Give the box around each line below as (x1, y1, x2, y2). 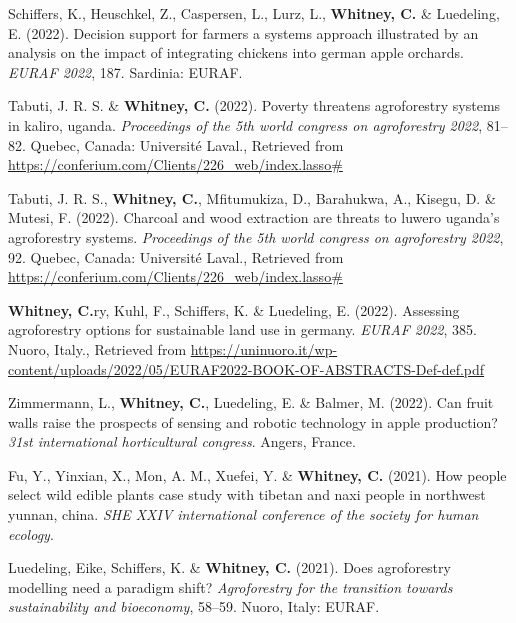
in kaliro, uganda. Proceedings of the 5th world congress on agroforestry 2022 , (8, 114, 483, 135)
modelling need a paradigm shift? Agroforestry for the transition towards (8, 576, 453, 597)
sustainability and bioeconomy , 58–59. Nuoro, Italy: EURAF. (8, 596, 380, 617)
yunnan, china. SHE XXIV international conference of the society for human (8, 504, 479, 525)
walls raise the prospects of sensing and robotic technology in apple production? (8, 411, 498, 432)
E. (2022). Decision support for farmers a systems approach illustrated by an (8, 22, 479, 43)
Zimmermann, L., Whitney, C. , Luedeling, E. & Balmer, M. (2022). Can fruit (8, 392, 494, 413)
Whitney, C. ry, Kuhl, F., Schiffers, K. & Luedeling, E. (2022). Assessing (8, 299, 460, 320)
